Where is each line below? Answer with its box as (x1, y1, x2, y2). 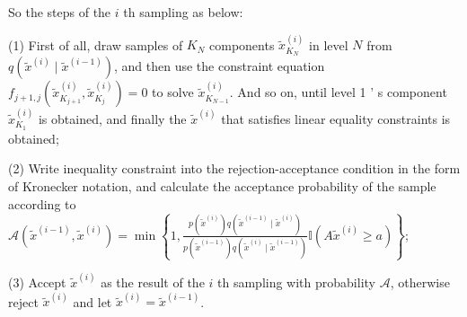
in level (309, 35, 348, 54)
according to (8, 194, 76, 213)
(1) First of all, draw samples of (8, 35, 183, 54)
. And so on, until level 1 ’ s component (229, 83, 447, 101)
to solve (152, 83, 194, 101)
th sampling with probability (217, 273, 375, 292)
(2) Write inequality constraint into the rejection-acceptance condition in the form (8, 159, 461, 178)
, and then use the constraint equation (113, 57, 325, 75)
